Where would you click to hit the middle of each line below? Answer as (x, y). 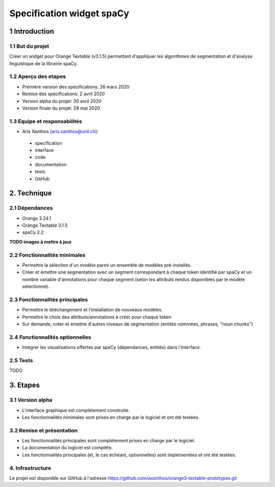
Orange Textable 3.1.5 (45, 225)
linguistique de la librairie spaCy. (44, 63)
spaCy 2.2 (33, 232)
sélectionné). (36, 287)
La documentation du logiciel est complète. (67, 448)
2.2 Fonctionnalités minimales (48, 255)
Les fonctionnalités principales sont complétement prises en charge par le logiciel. (109, 441)
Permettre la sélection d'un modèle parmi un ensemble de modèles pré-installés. (107, 265)
